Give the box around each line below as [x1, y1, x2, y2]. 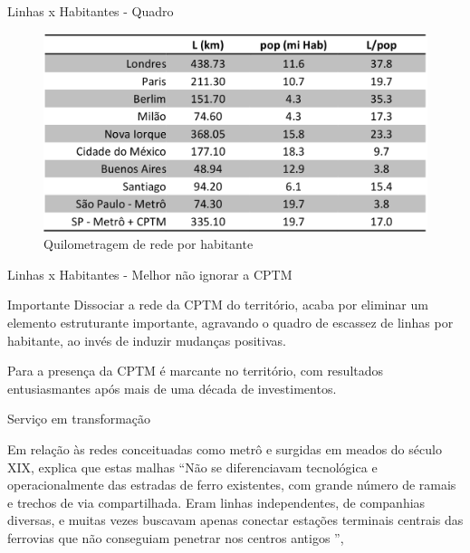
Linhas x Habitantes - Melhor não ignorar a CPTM [7, 264, 293, 283]
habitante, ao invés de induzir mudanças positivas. [7, 330, 286, 349]
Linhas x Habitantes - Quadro [7, 2, 174, 20]
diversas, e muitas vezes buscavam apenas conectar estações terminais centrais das [7, 510, 464, 529]
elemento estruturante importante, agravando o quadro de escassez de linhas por [7, 313, 454, 331]
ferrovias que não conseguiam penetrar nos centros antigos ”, [7, 528, 344, 547]
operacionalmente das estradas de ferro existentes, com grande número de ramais [7, 475, 456, 494]
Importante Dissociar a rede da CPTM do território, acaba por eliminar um [7, 295, 428, 314]
